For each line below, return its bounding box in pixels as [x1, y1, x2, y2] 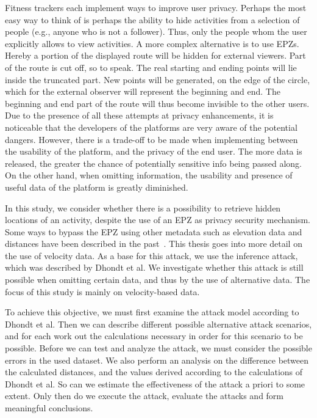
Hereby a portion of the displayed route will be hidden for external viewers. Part [5, 49, 306, 62]
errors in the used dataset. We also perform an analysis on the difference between [5, 353, 309, 366]
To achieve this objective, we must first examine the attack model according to [5, 306, 299, 318]
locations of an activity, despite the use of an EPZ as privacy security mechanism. [5, 213, 311, 226]
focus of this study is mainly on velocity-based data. [5, 285, 200, 298]
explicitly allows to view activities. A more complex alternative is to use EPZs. [5, 37, 299, 50]
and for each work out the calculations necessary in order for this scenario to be [5, 329, 303, 342]
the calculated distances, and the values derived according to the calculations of [5, 365, 303, 378]
